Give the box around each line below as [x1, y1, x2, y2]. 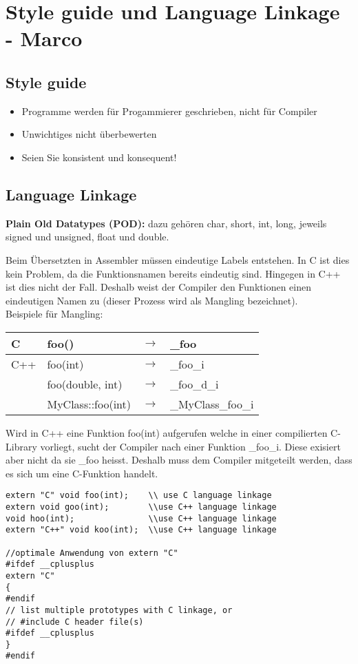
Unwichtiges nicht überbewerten [21, 127, 157, 141]
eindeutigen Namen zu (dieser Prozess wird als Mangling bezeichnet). [6, 293, 298, 307]
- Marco [6, 24, 83, 52]
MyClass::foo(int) [47, 395, 131, 412]
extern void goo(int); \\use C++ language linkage [6, 501, 277, 512]
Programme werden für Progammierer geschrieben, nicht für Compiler [21, 103, 317, 118]
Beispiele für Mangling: [6, 307, 103, 321]
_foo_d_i [169, 375, 219, 392]
